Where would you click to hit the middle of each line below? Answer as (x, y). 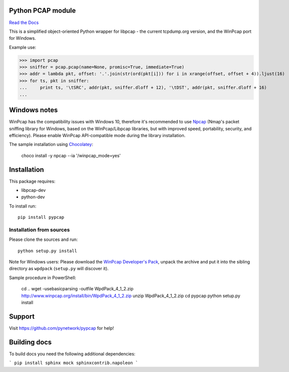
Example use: (23, 47)
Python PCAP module (42, 11)
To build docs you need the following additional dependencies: (72, 354)
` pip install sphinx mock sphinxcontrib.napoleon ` (74, 363)
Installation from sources (40, 230)
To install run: (23, 206)
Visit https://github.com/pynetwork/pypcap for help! (62, 328)
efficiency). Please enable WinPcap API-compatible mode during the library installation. (97, 135)
